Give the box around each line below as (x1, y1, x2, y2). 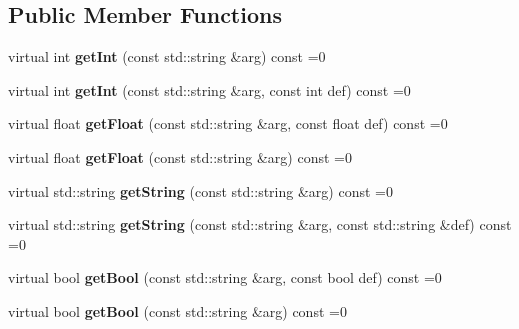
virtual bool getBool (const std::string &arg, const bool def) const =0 (8, 267, 442, 288)
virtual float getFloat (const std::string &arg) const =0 (8, 146, 352, 167)
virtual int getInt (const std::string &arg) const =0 (8, 46, 326, 67)
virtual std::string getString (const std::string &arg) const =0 (8, 180, 393, 201)
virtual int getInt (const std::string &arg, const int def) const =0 (8, 79, 411, 100)
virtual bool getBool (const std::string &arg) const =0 (8, 300, 347, 321)
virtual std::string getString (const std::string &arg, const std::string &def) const (8, 214, 512, 235)
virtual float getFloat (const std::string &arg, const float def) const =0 (8, 113, 448, 134)
